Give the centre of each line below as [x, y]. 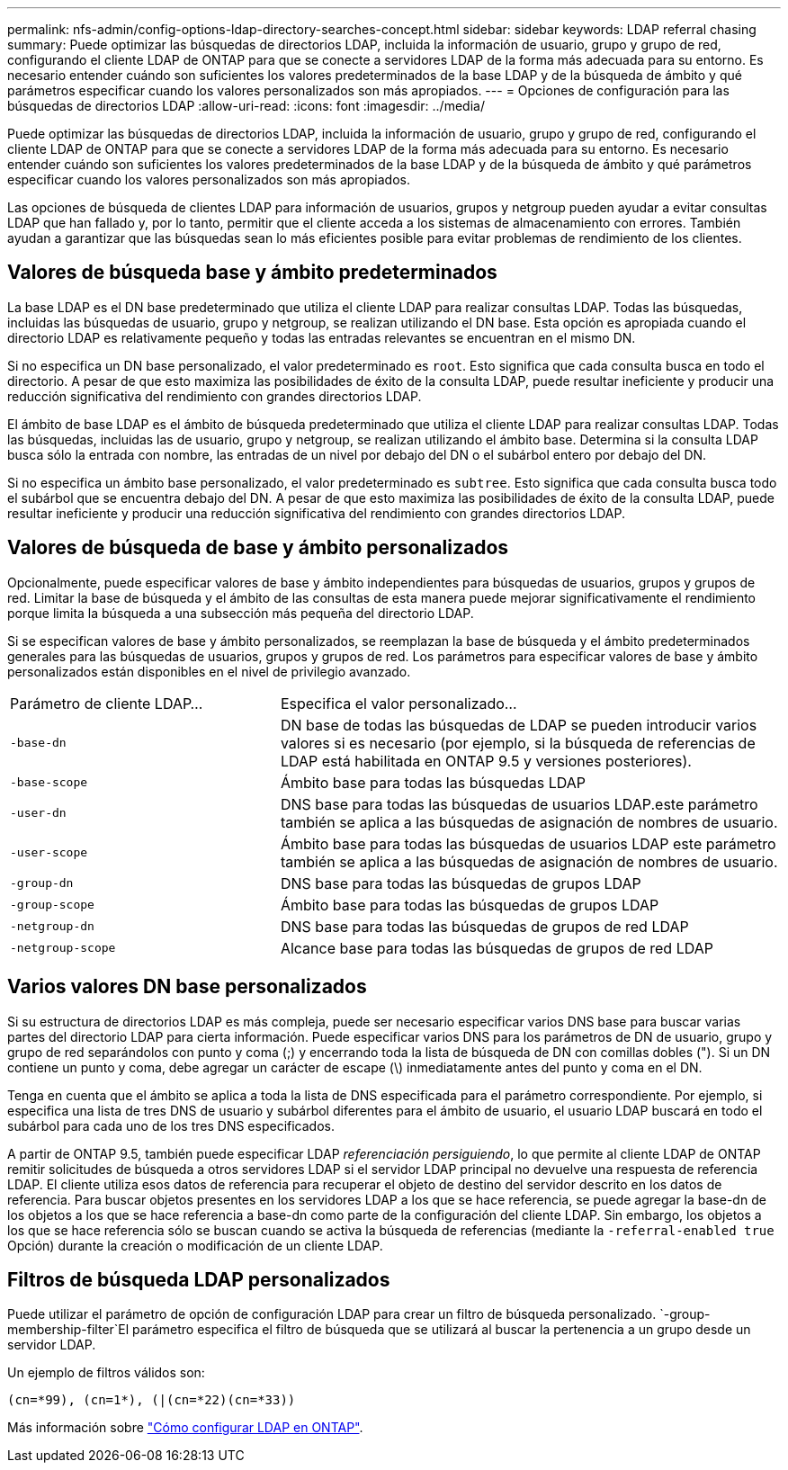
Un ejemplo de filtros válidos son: [106, 1373]
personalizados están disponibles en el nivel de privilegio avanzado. [209, 671]
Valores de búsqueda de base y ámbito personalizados [258, 548]
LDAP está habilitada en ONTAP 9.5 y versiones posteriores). [486, 761]
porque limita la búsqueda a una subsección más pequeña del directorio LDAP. [241, 613]
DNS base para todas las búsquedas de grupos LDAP [461, 883]
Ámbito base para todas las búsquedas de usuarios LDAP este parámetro [528, 843]
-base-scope [49, 783]
